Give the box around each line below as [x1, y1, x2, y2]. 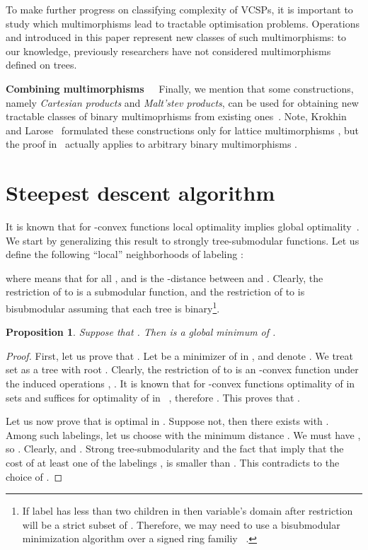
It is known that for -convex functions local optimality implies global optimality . [6, 219, 360, 234]
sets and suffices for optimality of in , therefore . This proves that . [6, 390, 300, 404]
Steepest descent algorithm [6, 178, 275, 207]
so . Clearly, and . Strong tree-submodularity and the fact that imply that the [6, 441, 344, 456]
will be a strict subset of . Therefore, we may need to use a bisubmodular [22, 517, 340, 532]
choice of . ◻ [6, 469, 63, 484]
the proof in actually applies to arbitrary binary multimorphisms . [6, 136, 297, 151]
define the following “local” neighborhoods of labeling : [6, 247, 243, 262]
